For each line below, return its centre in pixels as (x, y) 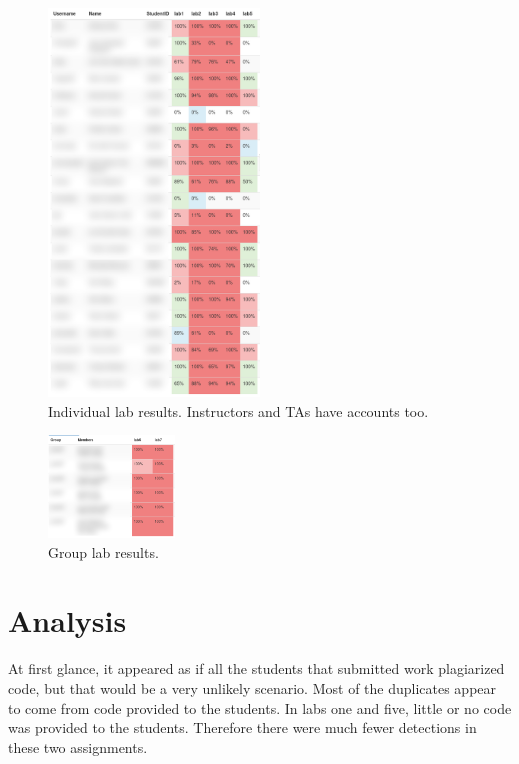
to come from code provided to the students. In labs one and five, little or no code (260, 707)
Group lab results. (103, 551)
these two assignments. (78, 746)
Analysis (67, 620)
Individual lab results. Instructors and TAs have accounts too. (238, 410)
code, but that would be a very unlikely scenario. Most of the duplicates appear (252, 687)
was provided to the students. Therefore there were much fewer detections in (242, 727)
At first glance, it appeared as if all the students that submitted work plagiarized (256, 668)
